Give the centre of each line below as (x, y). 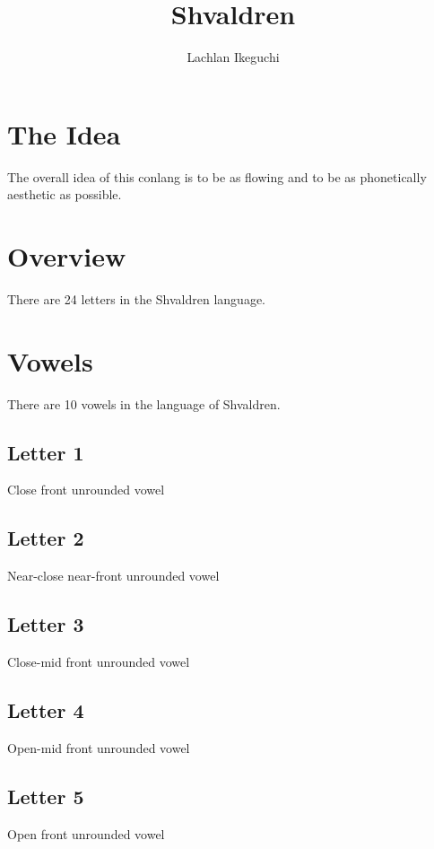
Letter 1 (46, 452)
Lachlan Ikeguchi (233, 57)
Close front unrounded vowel (86, 490)
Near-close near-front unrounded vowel (113, 576)
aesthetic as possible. (65, 194)
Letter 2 (46, 538)
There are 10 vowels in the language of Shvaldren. (144, 403)
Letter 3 (46, 624)
